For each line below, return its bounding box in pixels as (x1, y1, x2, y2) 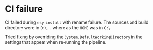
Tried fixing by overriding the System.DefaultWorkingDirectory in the (5, 34, 143, 40)
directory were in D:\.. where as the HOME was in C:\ (5, 24, 111, 30)
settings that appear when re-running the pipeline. (5, 39, 107, 45)
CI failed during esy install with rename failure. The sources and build (5, 19, 149, 25)
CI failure (5, 3, 43, 15)
